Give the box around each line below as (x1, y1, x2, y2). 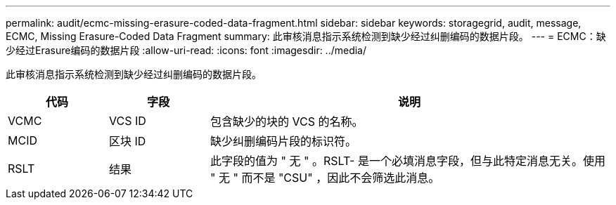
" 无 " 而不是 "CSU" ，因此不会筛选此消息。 (210, 171, 440, 185)
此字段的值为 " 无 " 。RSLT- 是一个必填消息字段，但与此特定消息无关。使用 (210, 154, 605, 168)
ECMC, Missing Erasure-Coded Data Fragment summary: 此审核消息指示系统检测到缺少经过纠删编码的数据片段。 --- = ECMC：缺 (6, 30, 606, 42)
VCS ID (108, 114, 146, 128)
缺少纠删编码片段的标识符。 (210, 134, 357, 148)
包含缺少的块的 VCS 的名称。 (210, 114, 364, 128)
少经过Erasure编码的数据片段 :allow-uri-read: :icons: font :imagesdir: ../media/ (6, 44, 367, 56)
